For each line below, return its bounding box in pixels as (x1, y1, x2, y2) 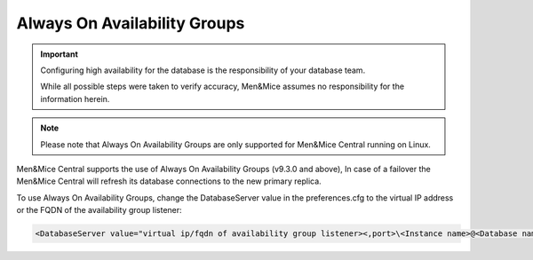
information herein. (40, 93, 110, 104)
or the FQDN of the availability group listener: (16, 205, 182, 216)
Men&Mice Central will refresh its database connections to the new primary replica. (16, 176, 322, 186)
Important (40, 49, 79, 59)
